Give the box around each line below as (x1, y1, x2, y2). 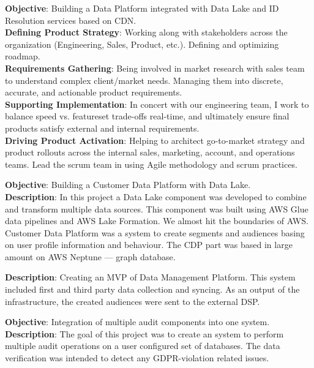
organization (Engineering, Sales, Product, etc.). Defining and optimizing (5, 37, 279, 50)
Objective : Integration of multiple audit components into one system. (5, 315, 270, 328)
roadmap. (5, 50, 40, 62)
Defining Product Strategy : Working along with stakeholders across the (5, 26, 288, 39)
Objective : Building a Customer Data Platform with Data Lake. (5, 178, 251, 191)
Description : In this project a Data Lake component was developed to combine (5, 190, 307, 203)
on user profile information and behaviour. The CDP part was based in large (5, 238, 293, 251)
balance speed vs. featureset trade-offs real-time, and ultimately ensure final (5, 110, 290, 122)
